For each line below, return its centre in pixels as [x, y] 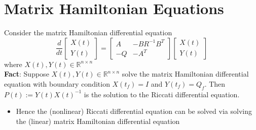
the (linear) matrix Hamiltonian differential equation [98, 121]
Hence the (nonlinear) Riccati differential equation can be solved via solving [134, 111]
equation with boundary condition [57, 83]
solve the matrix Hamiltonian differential [185, 74]
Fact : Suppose [27, 74]
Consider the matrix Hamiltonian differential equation [88, 32]
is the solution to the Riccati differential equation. [162, 94]
